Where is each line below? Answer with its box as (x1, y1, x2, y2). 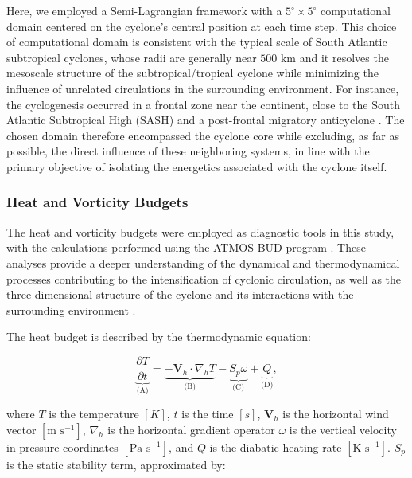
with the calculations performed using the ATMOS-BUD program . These (6, 239, 366, 256)
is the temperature (49, 406, 139, 422)
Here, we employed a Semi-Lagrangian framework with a (6, 2, 282, 18)
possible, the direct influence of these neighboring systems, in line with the (6, 143, 370, 159)
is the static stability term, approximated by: (6, 456, 226, 472)
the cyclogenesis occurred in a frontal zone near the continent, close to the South (6, 96, 401, 112)
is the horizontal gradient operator (107, 421, 275, 437)
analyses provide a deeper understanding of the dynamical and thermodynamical (6, 254, 400, 271)
